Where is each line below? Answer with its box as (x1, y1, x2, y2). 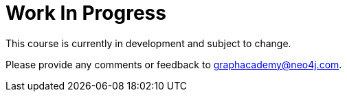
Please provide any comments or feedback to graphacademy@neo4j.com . (5, 58, 342, 70)
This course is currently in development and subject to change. (5, 37, 291, 49)
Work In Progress (5, 1, 166, 25)
